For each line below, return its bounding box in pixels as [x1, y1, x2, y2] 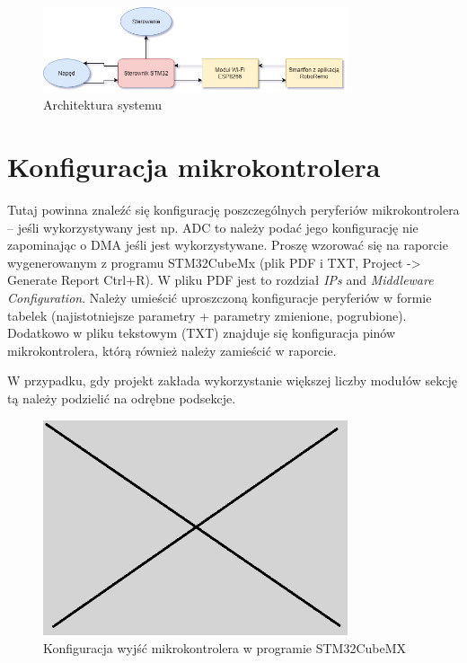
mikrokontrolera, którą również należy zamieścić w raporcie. [7, 340, 337, 359]
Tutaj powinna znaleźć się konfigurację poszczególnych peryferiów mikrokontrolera [7, 199, 460, 218]
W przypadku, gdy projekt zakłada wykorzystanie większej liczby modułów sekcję [7, 371, 457, 390]
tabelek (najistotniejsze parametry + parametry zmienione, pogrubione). [7, 305, 407, 324]
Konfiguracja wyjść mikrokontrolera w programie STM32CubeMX [43, 638, 407, 657]
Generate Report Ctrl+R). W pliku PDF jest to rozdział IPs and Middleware [7, 270, 434, 289]
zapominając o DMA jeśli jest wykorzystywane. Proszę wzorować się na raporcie [7, 235, 448, 254]
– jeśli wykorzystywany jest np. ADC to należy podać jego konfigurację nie [7, 217, 419, 236]
